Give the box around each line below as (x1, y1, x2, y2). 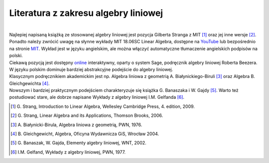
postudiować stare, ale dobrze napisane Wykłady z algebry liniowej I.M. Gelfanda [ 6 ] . (9, 94, 184, 100)
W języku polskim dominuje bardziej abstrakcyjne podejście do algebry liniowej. (9, 66, 173, 72)
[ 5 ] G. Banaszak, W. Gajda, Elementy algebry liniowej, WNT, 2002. (10, 140, 146, 146)
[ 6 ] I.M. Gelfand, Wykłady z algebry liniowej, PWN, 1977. (10, 149, 126, 155)
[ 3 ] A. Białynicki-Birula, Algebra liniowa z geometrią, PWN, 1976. (10, 122, 142, 128)
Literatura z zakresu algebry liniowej (9, 7, 163, 18)
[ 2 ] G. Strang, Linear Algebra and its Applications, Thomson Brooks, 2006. (10, 112, 163, 119)
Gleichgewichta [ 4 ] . (9, 80, 50, 86)
